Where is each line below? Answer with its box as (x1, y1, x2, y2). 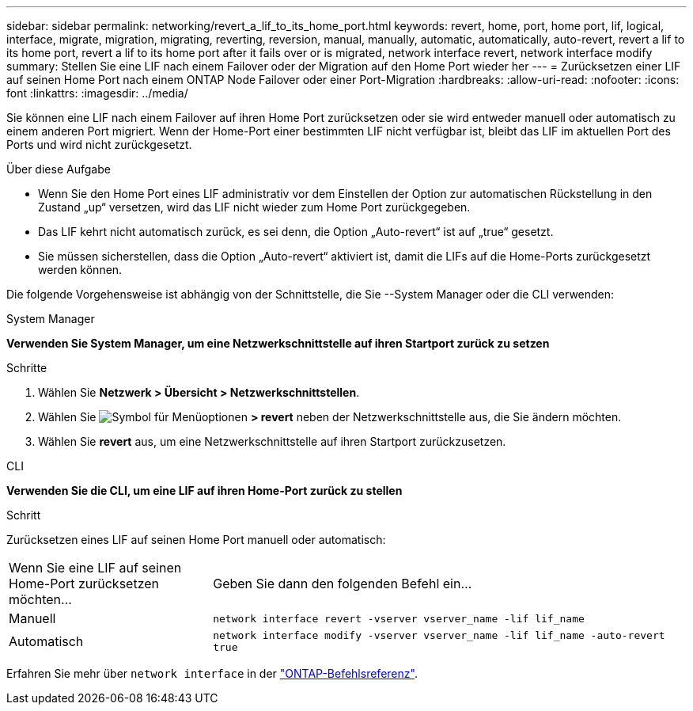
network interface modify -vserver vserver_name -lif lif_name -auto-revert (213, 629, 665, 641)
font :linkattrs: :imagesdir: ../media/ (6, 86, 188, 100)
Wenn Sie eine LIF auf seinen (9, 560, 182, 576)
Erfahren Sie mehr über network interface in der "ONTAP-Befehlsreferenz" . (6, 667, 418, 680)
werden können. (38, 263, 123, 276)
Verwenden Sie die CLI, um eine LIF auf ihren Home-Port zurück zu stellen (6, 484, 403, 497)
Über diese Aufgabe (6, 162, 111, 176)
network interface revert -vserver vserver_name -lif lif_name (213, 612, 585, 625)
